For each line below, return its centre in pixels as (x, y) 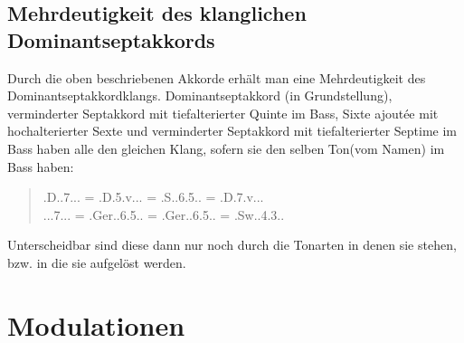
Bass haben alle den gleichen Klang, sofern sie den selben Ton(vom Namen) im (226, 148)
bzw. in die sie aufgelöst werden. (97, 262)
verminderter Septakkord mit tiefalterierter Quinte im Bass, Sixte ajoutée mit (223, 113)
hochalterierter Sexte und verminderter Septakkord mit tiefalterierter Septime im (232, 131)
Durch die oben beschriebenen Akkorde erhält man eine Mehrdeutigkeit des (217, 77)
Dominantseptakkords (111, 39)
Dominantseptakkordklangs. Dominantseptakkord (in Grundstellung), (200, 95)
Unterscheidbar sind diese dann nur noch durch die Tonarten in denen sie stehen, (232, 245)
